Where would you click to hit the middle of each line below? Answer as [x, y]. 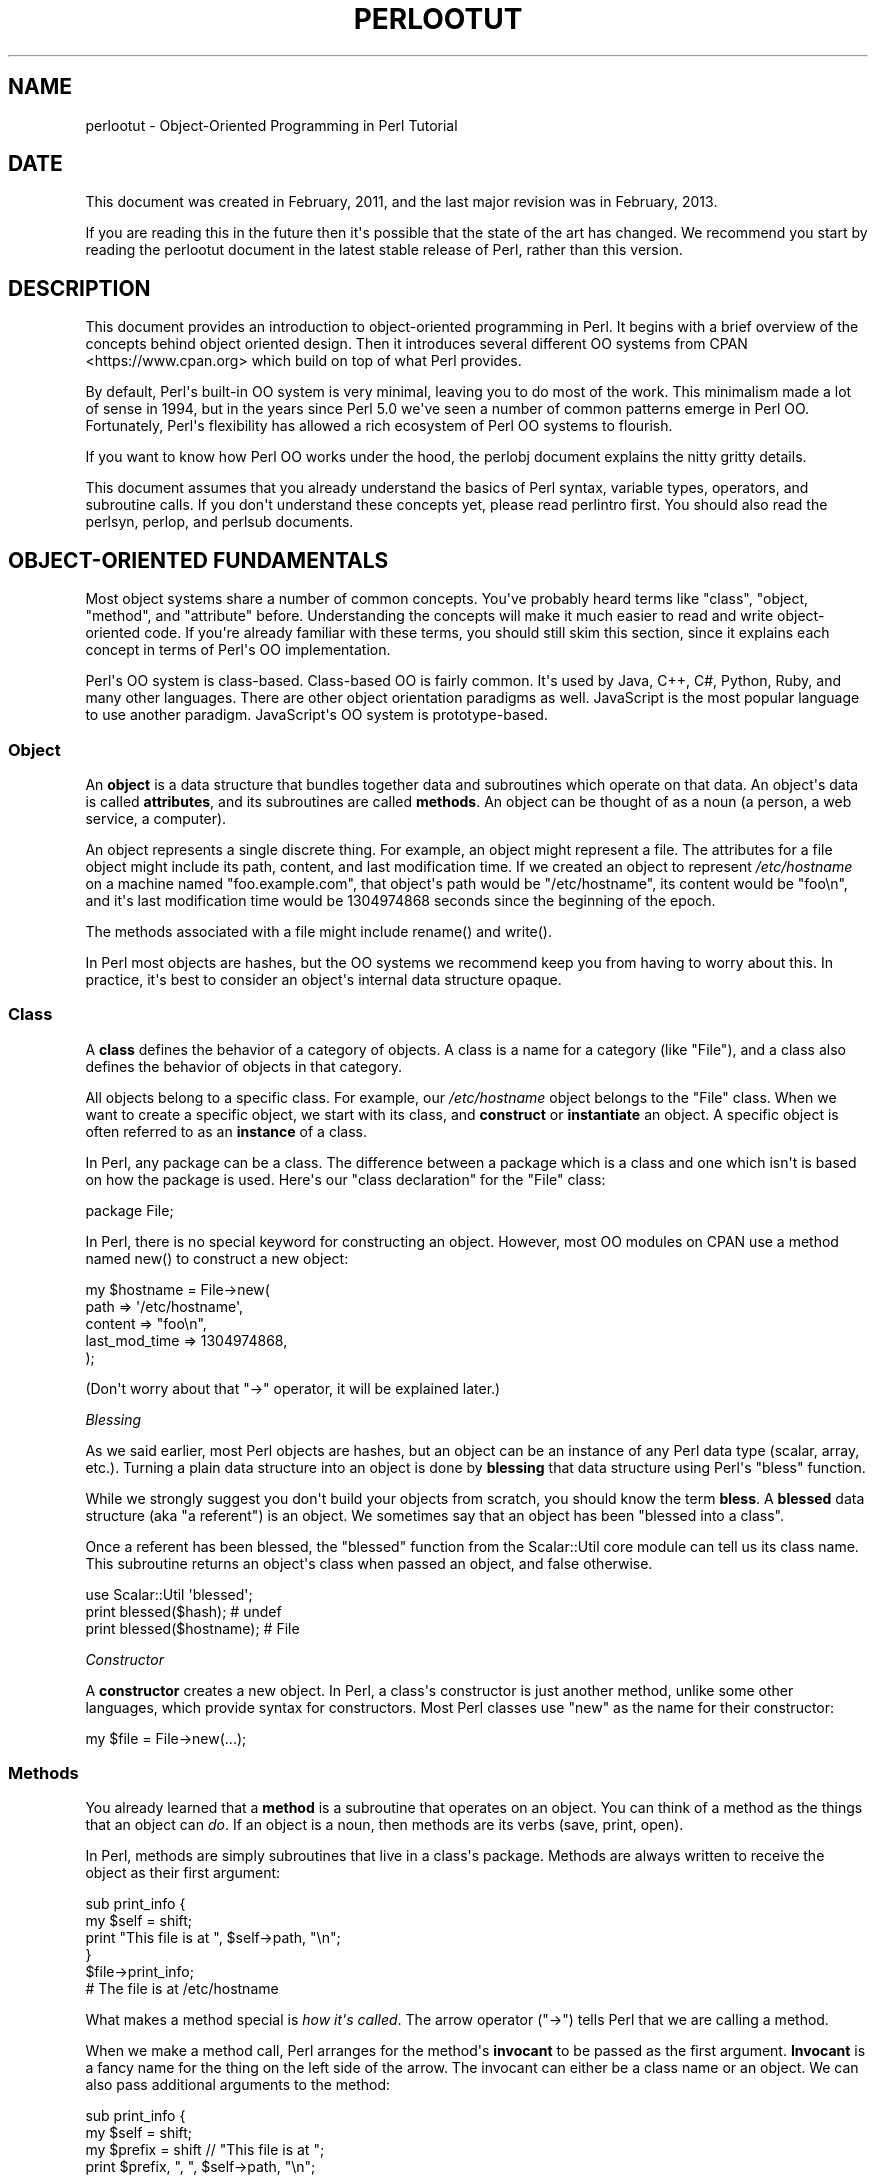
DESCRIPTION [79, 288]
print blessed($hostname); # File [192, 1628]
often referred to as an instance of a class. [226, 1131]
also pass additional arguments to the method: [238, 2085]
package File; [129, 1210]
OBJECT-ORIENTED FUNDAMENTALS [198, 560]
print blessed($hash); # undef [183, 1611]
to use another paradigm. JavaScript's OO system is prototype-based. [316, 715]
